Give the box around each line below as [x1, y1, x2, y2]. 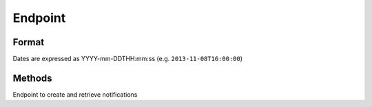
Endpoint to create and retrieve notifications [12, 90, 138, 99]
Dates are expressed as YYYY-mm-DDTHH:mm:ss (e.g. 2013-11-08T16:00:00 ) [12, 55, 243, 63]
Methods [12, 72, 52, 84]
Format [12, 36, 45, 48]
